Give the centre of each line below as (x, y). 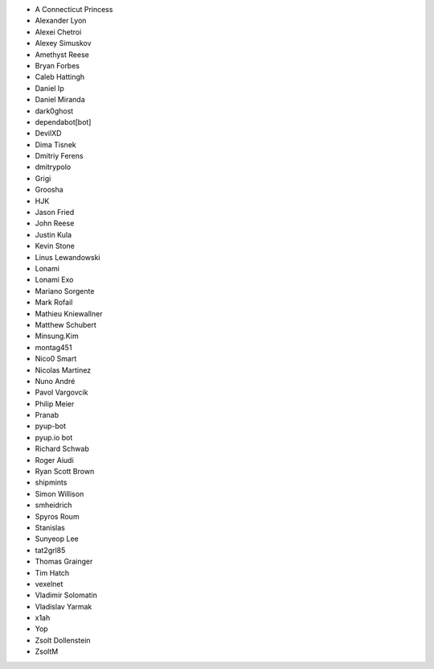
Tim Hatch (52, 572)
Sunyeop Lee (57, 539)
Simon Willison (59, 493)
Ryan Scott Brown (65, 472)
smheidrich (53, 505)
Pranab (47, 415)
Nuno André (55, 381)
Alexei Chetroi (58, 31)
